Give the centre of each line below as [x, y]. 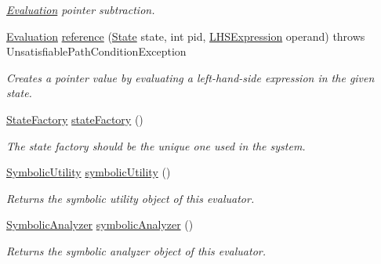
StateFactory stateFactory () [75, 119]
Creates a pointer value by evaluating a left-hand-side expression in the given [190, 77]
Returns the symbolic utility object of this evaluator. [131, 198]
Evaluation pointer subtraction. [81, 9]
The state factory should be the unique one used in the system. [156, 145]
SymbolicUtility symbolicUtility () [89, 172]
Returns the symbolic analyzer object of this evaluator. [136, 250]
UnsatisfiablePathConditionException [96, 51]
